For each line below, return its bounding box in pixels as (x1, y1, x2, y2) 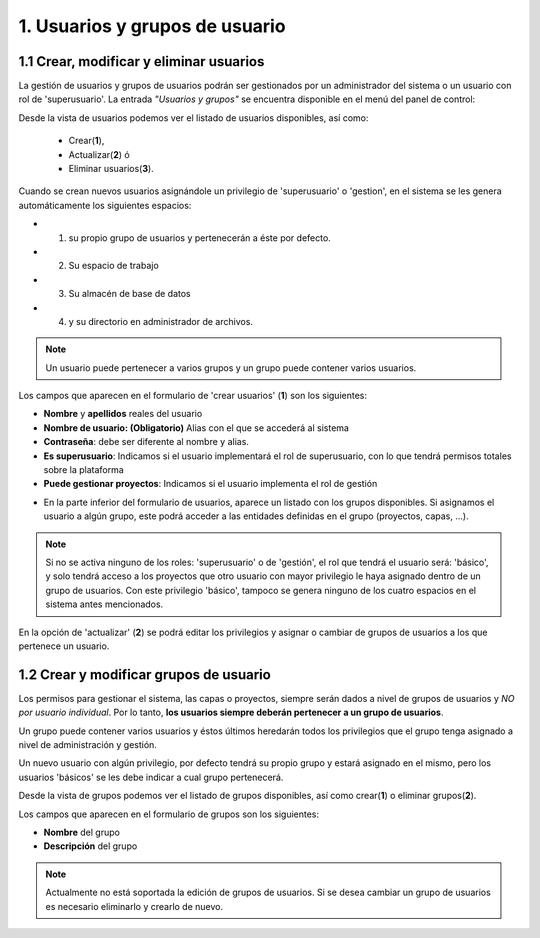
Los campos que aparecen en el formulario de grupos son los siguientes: (18, 808, 320, 820)
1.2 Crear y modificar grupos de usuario (18, 666, 272, 683)
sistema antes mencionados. (45, 598, 164, 610)
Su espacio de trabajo (68, 260, 159, 272)
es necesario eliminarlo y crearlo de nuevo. (45, 900, 224, 912)
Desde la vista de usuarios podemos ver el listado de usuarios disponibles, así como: (18, 111, 369, 124)
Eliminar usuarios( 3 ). (68, 163, 154, 175)
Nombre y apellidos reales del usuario (43, 408, 203, 420)
